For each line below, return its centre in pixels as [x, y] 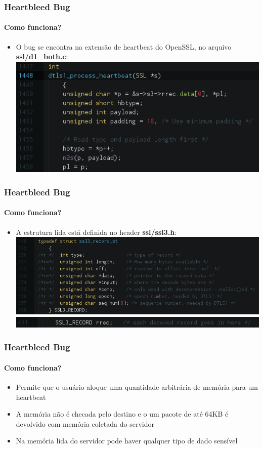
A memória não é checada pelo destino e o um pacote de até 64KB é [122, 414]
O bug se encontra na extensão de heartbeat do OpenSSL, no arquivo [124, 46]
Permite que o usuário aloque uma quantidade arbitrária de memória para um [137, 387]
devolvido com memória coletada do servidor [85, 423]
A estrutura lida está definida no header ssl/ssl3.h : [96, 232]
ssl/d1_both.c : [42, 56]
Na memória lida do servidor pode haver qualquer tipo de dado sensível [127, 441]
